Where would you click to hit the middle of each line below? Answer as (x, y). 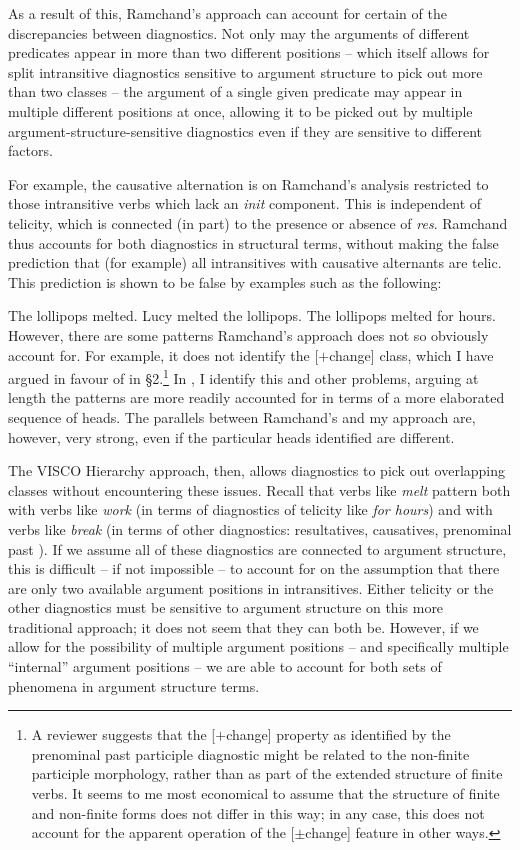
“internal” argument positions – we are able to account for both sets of (225, 666)
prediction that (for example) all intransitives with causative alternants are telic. (255, 262)
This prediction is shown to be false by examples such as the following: (225, 281)
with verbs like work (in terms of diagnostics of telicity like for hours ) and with (250, 509)
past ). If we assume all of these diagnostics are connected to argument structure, (257, 548)
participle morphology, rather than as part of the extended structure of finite (267, 773)
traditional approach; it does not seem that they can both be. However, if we (243, 626)
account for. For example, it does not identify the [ (163, 354)
